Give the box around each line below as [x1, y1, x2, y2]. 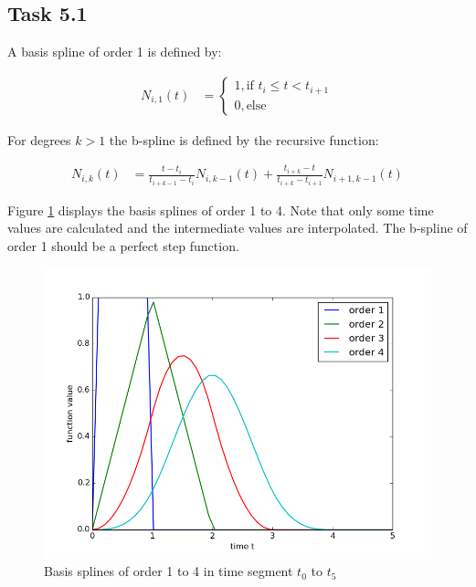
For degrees [7, 130, 71, 149]
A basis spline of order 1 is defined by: [7, 42, 222, 61]
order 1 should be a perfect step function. [7, 236, 239, 256]
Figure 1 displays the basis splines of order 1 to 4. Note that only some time [7, 200, 434, 219]
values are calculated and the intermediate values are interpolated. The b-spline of [7, 218, 468, 237]
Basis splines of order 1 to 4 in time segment [44, 561, 293, 581]
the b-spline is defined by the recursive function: [109, 130, 379, 149]
